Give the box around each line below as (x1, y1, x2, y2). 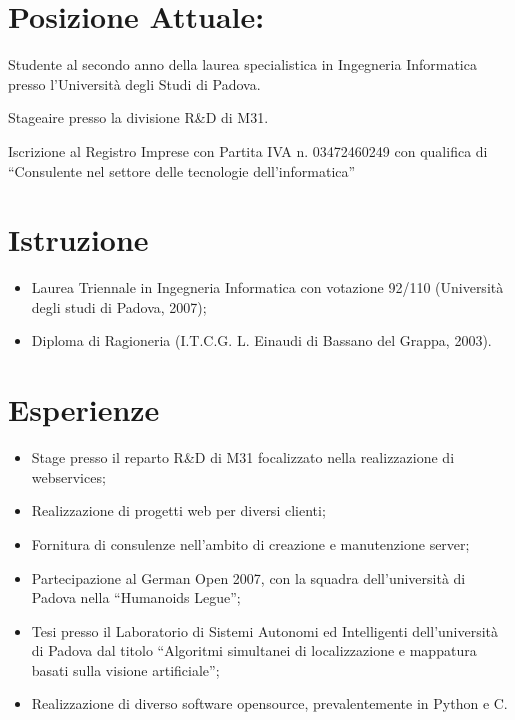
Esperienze (8, 389, 160, 430)
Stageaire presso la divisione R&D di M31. (8, 107, 269, 128)
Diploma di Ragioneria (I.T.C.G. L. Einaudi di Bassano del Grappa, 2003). (31, 330, 492, 351)
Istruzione (8, 219, 149, 260)
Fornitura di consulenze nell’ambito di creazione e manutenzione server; (31, 533, 470, 554)
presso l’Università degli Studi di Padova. (8, 73, 261, 94)
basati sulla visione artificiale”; (31, 659, 220, 680)
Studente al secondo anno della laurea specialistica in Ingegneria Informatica (8, 54, 477, 75)
